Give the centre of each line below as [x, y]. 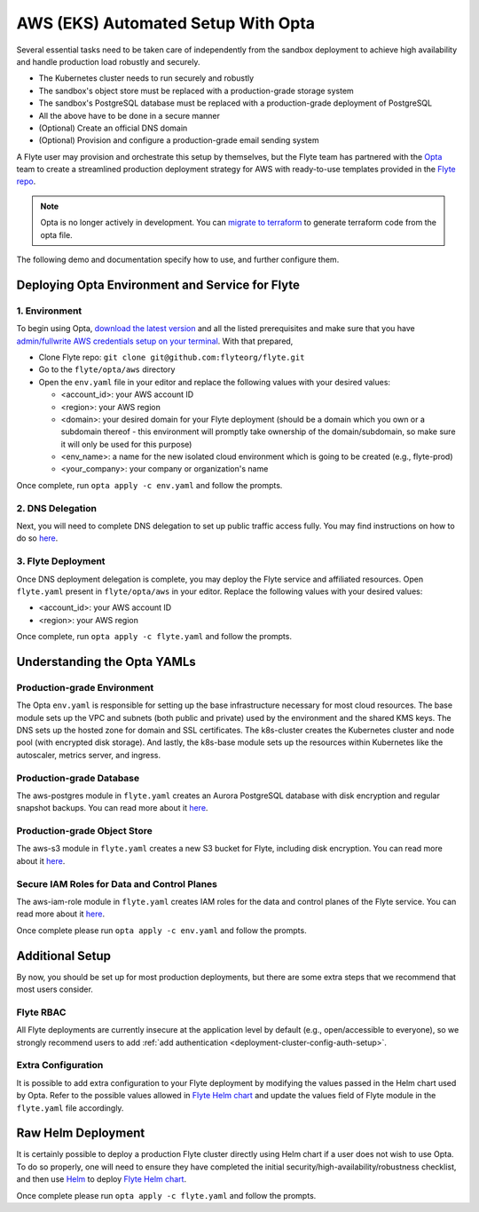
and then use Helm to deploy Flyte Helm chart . [101, 1179]
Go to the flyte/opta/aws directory [107, 369]
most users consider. [55, 989]
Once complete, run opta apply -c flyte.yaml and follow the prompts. [154, 637]
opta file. [56, 234]
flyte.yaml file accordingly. [70, 1108]
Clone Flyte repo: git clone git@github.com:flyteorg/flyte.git [172, 357]
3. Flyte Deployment [61, 561]
